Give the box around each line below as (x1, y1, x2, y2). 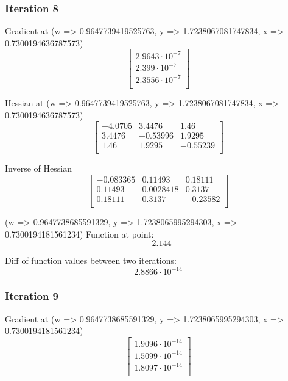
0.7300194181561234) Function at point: (5, 227, 154, 240)
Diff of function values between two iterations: (5, 254, 177, 267)
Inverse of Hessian (5, 162, 72, 175)
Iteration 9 (5, 288, 59, 303)
